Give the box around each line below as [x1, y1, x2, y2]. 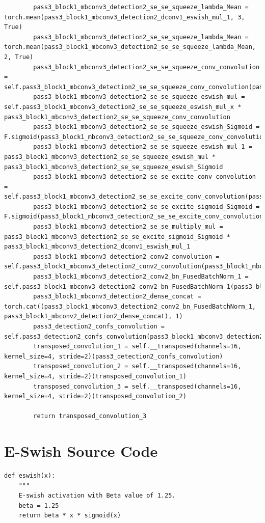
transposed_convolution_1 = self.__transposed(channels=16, [33, 343, 242, 350]
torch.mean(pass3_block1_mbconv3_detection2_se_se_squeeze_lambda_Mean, [4, 43, 256, 51]
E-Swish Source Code [4, 441, 158, 461]
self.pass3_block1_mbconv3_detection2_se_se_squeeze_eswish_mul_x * [4, 103, 242, 111]
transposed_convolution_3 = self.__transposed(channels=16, [33, 382, 242, 390]
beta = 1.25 [18, 502, 59, 509]
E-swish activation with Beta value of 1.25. [18, 492, 176, 500]
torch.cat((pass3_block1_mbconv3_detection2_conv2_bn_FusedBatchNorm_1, [4, 302, 256, 310]
